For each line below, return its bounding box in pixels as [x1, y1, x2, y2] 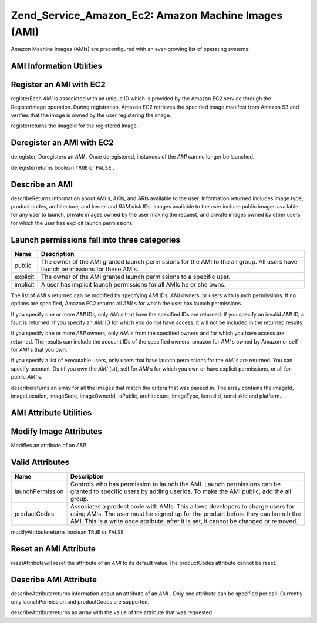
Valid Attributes [11, 457, 70, 467]
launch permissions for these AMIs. [41, 265, 139, 273]
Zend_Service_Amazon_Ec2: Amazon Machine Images [11, 9, 283, 22]
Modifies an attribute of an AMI [11, 442, 86, 449]
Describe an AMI [11, 179, 73, 189]
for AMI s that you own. [11, 346, 68, 353]
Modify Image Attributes [11, 426, 103, 436]
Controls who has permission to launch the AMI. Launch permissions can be [70, 480, 281, 488]
